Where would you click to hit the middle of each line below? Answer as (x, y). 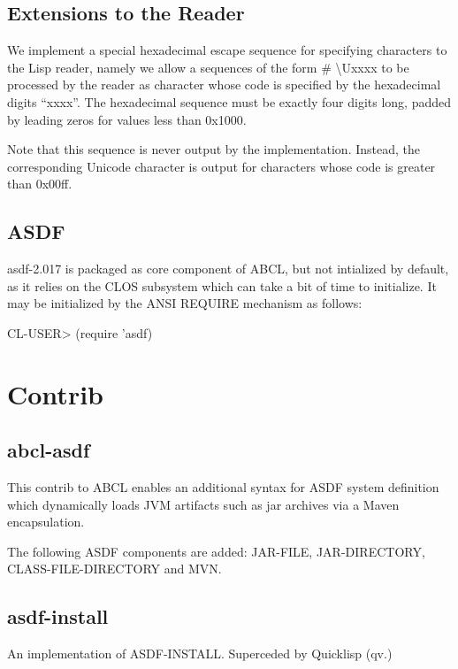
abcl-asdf (49, 450)
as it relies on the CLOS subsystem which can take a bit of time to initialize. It (222, 285)
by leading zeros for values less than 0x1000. (127, 119)
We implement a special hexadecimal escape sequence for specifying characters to (227, 50)
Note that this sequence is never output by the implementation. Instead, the (214, 149)
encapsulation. (46, 522)
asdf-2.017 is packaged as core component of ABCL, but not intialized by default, (228, 269)
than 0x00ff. (40, 184)
